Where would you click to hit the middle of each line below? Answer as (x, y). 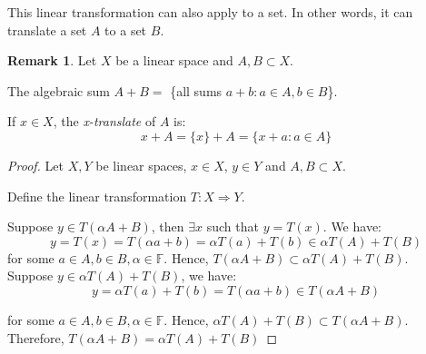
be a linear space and (174, 60)
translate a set (47, 29)
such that (233, 226)
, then (168, 226)
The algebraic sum (59, 90)
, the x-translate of (104, 121)
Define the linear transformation (97, 196)
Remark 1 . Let (52, 60)
